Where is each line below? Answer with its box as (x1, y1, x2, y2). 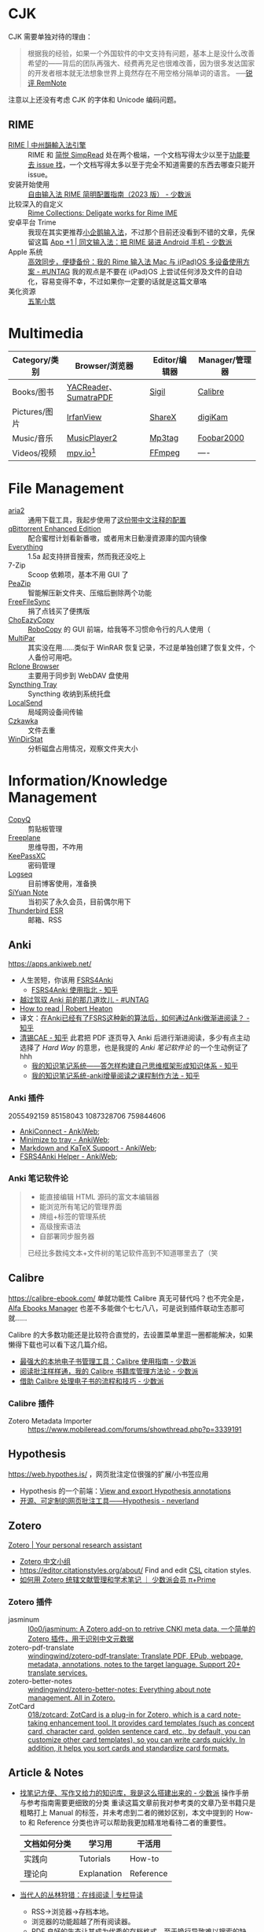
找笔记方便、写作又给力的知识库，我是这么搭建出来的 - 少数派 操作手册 (19, 1788, 250, 1797)
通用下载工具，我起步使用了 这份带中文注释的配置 (27, 515, 186, 524)
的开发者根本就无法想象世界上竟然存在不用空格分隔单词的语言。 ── (27, 68, 246, 77)
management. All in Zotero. (27, 1693, 115, 1703)
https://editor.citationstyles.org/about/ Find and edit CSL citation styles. (19, 1565, 251, 1575)
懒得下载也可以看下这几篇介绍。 (8, 1339, 112, 1349)
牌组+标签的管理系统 (38, 1212, 106, 1221)
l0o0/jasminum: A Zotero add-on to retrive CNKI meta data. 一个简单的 (27, 1625, 256, 1633)
